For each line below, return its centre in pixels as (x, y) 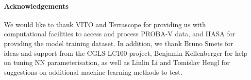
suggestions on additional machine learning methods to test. (93, 72)
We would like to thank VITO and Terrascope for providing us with (105, 24)
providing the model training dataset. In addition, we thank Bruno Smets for (118, 43)
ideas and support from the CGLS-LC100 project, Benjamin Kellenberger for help (126, 53)
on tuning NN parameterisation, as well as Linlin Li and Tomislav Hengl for (117, 62)
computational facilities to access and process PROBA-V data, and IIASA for (120, 34)
